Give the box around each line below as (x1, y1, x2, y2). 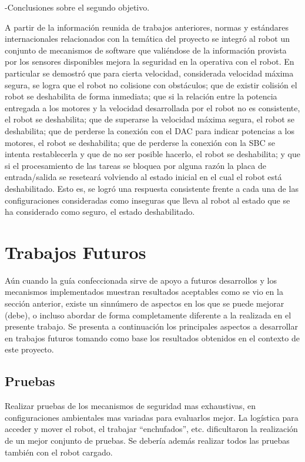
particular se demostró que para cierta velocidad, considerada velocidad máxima (5, 67, 294, 79)
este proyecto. (5, 343, 54, 355)
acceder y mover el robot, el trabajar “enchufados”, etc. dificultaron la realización (5, 423, 298, 435)
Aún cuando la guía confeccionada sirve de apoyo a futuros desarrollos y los (5, 274, 277, 286)
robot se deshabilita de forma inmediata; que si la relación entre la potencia (5, 90, 277, 102)
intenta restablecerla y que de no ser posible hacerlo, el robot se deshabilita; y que (5, 148, 301, 160)
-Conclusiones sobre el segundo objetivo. (5, 1, 150, 13)
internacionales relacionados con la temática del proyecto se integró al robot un (5, 32, 290, 45)
